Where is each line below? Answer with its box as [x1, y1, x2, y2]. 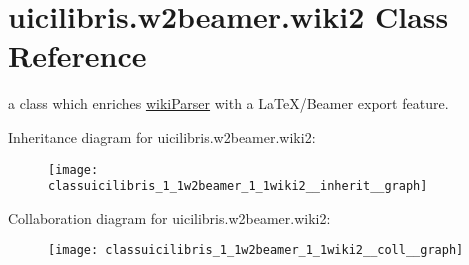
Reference [8, 35, 147, 76]
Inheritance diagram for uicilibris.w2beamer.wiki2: [8, 126, 316, 147]
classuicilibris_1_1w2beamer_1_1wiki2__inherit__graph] [48, 179, 428, 194]
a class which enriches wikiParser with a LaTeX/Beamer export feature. [8, 93, 449, 114]
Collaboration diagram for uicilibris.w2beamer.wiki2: [8, 207, 331, 228]
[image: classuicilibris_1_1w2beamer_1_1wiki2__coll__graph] [48, 243, 464, 258]
